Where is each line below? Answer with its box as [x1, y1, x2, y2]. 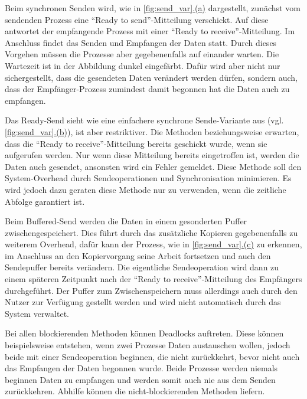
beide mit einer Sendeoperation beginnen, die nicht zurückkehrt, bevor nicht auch [5, 350, 300, 362]
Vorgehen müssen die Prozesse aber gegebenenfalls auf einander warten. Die [5, 48, 279, 60]
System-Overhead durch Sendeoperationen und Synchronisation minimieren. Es [5, 172, 292, 184]
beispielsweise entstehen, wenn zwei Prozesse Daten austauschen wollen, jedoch [5, 339, 290, 351]
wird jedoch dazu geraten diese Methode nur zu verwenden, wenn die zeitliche [5, 183, 286, 195]
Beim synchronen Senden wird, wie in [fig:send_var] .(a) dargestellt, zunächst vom [5, 2, 301, 14]
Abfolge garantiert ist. [5, 195, 85, 207]
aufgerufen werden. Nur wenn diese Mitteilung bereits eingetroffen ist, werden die [5, 149, 299, 161]
